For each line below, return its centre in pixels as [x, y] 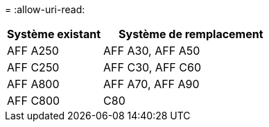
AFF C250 [33, 67]
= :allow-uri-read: [45, 9]
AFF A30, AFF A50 [152, 51]
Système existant [54, 34]
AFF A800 [33, 84]
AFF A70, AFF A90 [151, 84]
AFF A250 [33, 51]
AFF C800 [34, 101]
